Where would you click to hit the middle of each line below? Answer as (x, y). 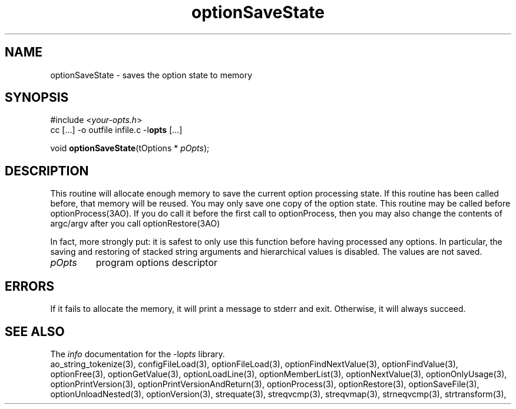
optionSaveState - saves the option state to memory (151, 75)
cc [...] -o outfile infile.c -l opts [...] (116, 130)
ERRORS (30, 286)
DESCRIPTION (47, 171)
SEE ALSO (35, 331)
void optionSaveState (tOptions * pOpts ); (130, 148)
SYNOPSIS (37, 98)
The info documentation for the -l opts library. (138, 354)
